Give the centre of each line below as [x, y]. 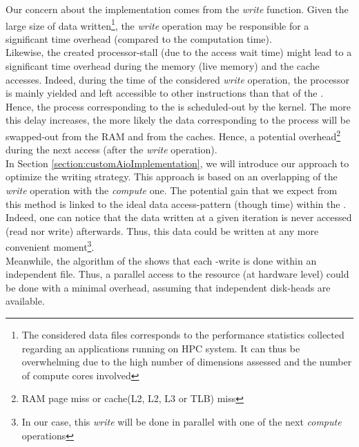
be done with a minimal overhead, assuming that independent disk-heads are [168, 287]
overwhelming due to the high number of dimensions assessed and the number [187, 362]
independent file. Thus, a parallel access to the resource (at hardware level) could [177, 274]
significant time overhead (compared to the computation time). [139, 38]
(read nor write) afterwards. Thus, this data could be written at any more [162, 230]
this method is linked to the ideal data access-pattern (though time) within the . [176, 203]
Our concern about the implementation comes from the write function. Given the [177, 9]
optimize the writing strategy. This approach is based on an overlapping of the [172, 177]
